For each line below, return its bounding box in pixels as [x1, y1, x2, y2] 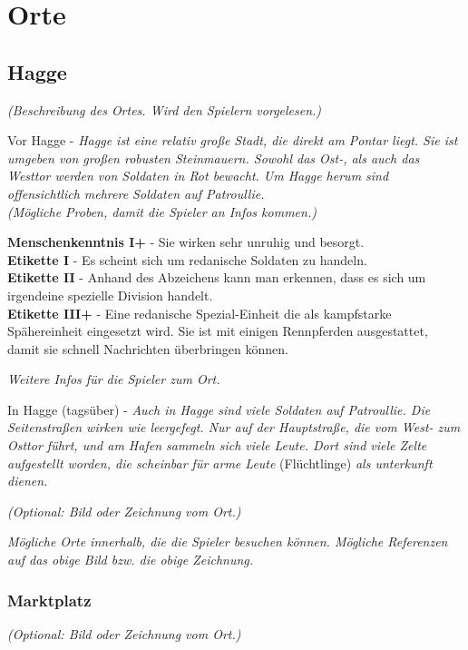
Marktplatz [7, 588, 92, 611]
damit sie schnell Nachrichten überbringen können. [7, 339, 288, 358]
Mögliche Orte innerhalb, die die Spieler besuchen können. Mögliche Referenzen [7, 532, 448, 551]
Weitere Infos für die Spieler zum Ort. [7, 369, 220, 389]
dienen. [7, 471, 48, 490]
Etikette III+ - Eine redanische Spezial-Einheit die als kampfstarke [7, 303, 392, 322]
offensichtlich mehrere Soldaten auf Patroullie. [7, 183, 265, 202]
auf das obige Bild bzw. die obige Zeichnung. [7, 550, 254, 569]
